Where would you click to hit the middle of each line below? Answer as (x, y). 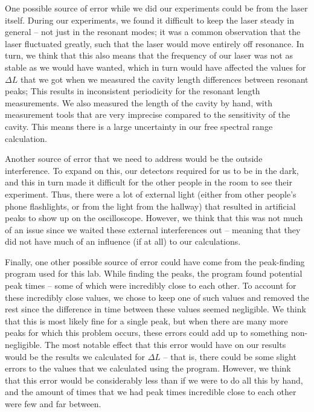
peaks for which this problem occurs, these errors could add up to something (147, 333)
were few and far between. (53, 404)
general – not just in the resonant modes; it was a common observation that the (153, 32)
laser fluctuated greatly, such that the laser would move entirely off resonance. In (155, 43)
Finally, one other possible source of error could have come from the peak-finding (155, 261)
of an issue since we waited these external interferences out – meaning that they (153, 229)
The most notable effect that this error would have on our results (165, 345)
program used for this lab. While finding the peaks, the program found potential (154, 273)
